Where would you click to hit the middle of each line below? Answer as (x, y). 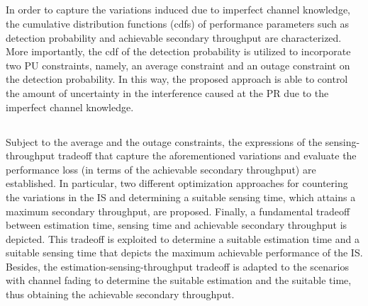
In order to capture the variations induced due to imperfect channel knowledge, (178, 10)
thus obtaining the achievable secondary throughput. (120, 294)
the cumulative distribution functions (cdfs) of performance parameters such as (178, 23)
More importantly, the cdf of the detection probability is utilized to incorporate (178, 51)
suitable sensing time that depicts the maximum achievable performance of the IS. (184, 253)
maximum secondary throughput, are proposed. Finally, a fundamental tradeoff (178, 211)
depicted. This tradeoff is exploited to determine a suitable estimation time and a (183, 238)
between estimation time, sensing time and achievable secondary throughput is (177, 225)
